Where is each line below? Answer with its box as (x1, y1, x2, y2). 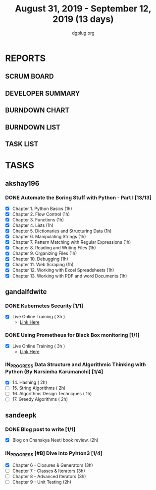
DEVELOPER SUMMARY (5, 89, 80, 97)
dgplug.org (71, 30, 95, 36)
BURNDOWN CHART (5, 106, 70, 115)
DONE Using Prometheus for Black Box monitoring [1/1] (5, 332, 140, 339)
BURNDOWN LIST (5, 123, 61, 132)
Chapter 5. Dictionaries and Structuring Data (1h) (12, 228, 112, 234)
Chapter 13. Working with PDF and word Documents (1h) (12, 273, 127, 279)
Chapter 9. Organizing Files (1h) (12, 250, 77, 256)
